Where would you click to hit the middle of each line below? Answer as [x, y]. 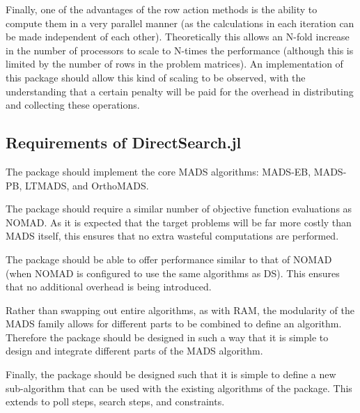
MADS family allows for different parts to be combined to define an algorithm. [174, 324]
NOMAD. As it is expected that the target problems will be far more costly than [179, 222]
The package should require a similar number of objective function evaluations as [179, 209]
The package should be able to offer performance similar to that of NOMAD [169, 259]
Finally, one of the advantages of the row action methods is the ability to [162, 9]
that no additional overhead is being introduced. [109, 287]
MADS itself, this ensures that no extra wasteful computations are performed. [172, 236]
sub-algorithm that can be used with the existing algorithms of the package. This [179, 388]
